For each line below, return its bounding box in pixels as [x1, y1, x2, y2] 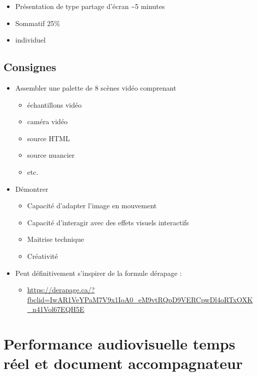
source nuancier [27, 150, 75, 160]
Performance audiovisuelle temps [3, 333, 235, 354]
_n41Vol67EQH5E [27, 304, 84, 314]
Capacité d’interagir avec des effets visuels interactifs [27, 217, 189, 227]
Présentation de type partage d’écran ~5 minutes [15, 1, 165, 11]
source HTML [27, 133, 70, 143]
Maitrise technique [27, 234, 84, 244]
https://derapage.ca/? [27, 284, 95, 295]
